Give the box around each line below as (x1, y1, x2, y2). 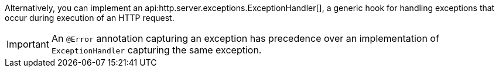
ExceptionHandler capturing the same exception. (51, 44, 262, 56)
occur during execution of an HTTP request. (5, 13, 175, 23)
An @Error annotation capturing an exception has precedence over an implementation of (51, 33, 439, 44)
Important (6, 38, 49, 50)
